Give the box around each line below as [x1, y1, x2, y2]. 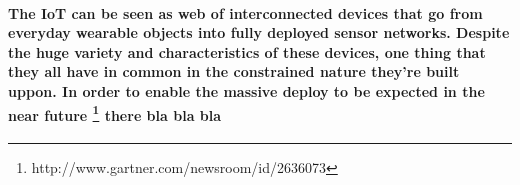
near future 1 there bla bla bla [8, 101, 222, 125]
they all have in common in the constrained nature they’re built [8, 61, 460, 82]
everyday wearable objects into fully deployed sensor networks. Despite [8, 22, 510, 43]
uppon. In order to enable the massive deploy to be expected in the [8, 80, 485, 101]
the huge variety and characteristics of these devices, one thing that [8, 41, 486, 62]
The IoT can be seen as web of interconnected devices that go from [8, 2, 483, 23]
